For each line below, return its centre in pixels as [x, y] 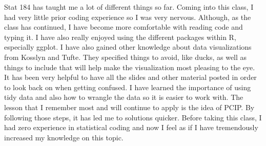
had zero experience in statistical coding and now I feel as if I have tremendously [131, 127]
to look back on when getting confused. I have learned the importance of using [128, 87]
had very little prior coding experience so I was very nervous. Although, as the [128, 17]
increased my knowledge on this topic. [64, 137]
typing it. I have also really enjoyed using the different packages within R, [120, 37]
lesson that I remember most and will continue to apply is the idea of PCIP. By [129, 107]
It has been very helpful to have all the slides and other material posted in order [130, 77]
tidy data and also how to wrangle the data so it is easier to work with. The [124, 97]
